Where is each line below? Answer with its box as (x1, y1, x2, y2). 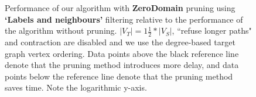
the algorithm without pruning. (5, 24, 117, 37)
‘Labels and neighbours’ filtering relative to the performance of (5, 13, 243, 25)
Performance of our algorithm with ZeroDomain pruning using (5, 2, 235, 13)
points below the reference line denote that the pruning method (5, 70, 233, 82)
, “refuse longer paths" (172, 24, 252, 37)
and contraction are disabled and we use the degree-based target (5, 36, 235, 48)
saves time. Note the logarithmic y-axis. (5, 81, 147, 94)
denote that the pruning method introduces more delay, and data (5, 59, 239, 71)
